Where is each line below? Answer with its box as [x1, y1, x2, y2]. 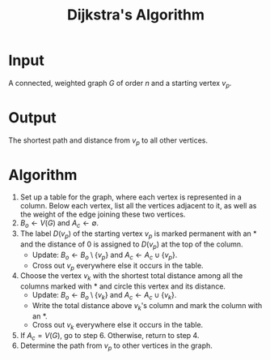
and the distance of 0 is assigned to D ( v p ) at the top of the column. [19, 239, 244, 251]
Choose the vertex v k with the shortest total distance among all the [19, 271, 243, 283]
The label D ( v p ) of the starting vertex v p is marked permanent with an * [19, 229, 257, 240]
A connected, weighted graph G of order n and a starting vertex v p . [8, 78, 232, 90]
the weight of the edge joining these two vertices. [19, 209, 186, 220]
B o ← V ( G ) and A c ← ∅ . [19, 218, 99, 230]
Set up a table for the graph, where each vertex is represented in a [19, 192, 243, 202]
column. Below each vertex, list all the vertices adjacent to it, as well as [19, 201, 257, 211]
